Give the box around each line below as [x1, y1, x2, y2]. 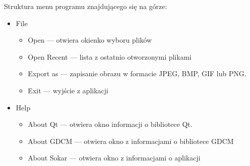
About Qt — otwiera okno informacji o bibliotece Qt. [28, 119, 193, 129]
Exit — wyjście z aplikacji [28, 85, 108, 95]
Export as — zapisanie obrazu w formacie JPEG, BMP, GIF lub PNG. [28, 68, 246, 79]
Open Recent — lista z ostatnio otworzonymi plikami [28, 51, 192, 62]
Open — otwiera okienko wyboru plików [28, 35, 152, 45]
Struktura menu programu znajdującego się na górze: [4, 1, 167, 11]
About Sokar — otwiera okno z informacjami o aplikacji [28, 152, 201, 163]
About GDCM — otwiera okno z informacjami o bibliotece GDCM [28, 135, 234, 146]
